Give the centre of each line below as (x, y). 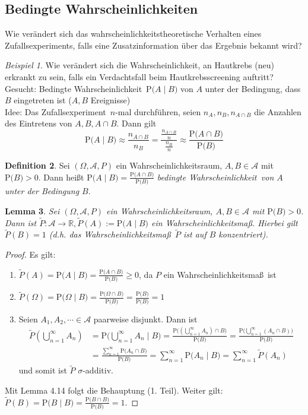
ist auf (195, 234)
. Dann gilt (136, 123)
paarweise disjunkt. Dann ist (145, 319)
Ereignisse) (110, 100)
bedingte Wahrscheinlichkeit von (215, 177)
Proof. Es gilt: (30, 254)
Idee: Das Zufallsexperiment (55, 111)
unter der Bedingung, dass (253, 88)
